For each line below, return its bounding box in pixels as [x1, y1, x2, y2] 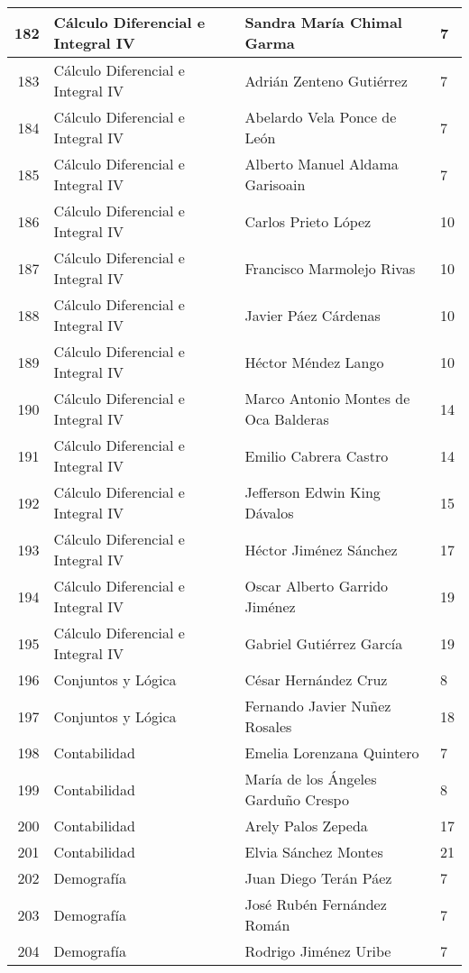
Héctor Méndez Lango [244, 351, 384, 372]
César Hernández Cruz [244, 669, 388, 690]
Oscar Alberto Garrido [244, 575, 389, 596]
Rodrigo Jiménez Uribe [244, 941, 391, 961]
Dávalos [244, 502, 294, 523]
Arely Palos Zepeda [244, 815, 368, 836]
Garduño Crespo [244, 789, 349, 810]
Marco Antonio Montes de [244, 388, 410, 408]
